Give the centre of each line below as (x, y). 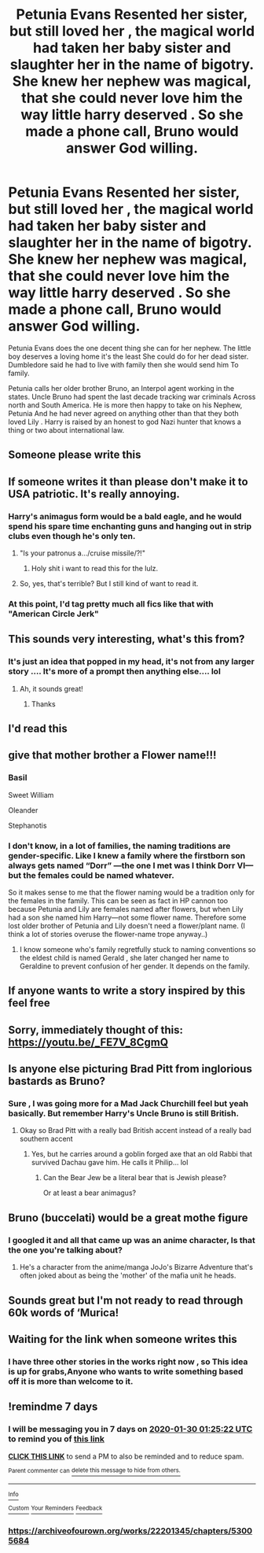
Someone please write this (75, 455)
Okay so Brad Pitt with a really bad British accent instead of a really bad (135, 1131)
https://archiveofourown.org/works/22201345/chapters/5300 (130, 1530)
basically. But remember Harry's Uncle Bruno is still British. (124, 1113)
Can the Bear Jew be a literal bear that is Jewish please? (134, 1178)
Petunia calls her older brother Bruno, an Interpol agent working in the (121, 388)
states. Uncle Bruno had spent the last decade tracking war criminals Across (132, 397)
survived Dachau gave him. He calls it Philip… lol (110, 1163)
